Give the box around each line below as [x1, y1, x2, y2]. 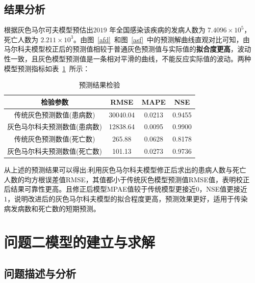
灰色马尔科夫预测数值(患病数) [7, 121, 102, 132]
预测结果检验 [78, 80, 120, 90]
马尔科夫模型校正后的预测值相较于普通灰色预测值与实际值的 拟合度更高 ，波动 [4, 44, 251, 54]
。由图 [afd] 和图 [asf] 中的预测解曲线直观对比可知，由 [73, 34, 250, 44]
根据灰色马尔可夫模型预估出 [4, 25, 93, 35]
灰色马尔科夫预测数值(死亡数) [7, 146, 102, 156]
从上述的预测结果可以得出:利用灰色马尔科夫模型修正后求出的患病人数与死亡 [4, 165, 246, 175]
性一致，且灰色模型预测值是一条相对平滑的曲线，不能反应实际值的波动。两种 [4, 53, 251, 63]
